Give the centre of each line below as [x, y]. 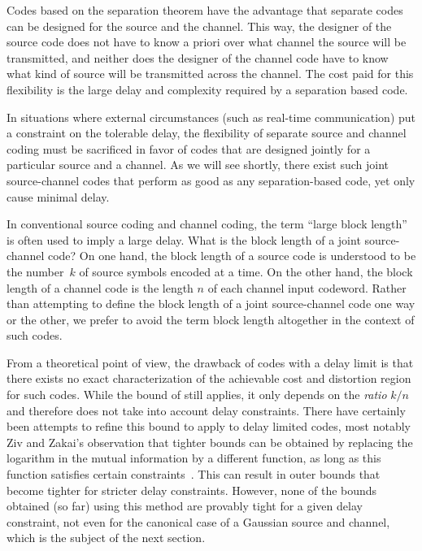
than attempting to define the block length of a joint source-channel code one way [211, 304]
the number [35, 271]
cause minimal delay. [58, 196]
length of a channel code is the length [100, 287]
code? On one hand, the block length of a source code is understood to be [232, 256]
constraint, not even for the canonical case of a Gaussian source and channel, [198, 521]
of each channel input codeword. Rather [307, 287]
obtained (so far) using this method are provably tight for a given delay [185, 506]
